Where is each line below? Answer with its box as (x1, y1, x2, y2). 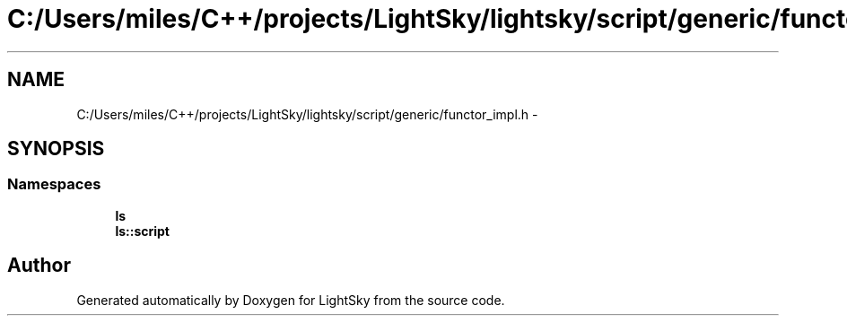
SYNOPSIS (7, 137, 105, 161)
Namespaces (7, 175, 101, 194)
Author (7, 254, 71, 277)
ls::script (115, 223, 170, 239)
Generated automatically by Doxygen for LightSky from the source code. (76, 292, 505, 308)
